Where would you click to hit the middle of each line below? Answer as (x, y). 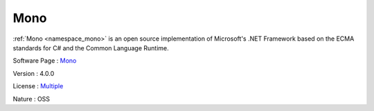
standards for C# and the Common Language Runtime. (91, 48)
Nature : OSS (32, 99)
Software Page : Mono (45, 61)
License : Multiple (38, 86)
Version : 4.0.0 (34, 73)
